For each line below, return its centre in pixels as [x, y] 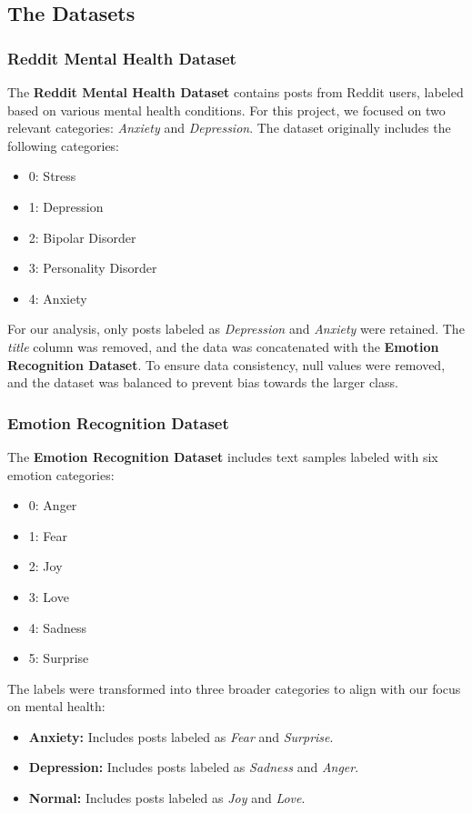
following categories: [64, 145]
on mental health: [56, 706]
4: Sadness [57, 627]
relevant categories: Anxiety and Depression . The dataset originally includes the [229, 128]
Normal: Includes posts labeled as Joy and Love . [167, 798]
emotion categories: [61, 474]
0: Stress [52, 176]
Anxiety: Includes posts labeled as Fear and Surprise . [181, 736]
